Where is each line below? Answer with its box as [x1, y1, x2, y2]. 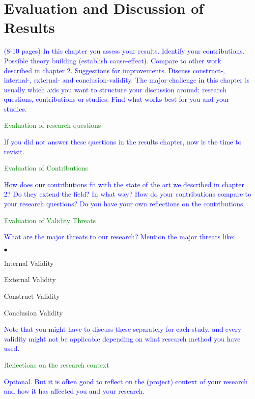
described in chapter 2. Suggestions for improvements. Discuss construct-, [4, 65, 225, 75]
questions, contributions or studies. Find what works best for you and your [4, 94, 229, 104]
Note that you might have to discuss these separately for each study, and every [4, 324, 242, 334]
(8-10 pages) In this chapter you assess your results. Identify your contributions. [4, 46, 245, 56]
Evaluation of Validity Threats [4, 215, 96, 225]
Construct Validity [4, 291, 60, 301]
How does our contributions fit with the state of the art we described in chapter [4, 179, 244, 189]
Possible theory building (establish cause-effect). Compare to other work [4, 55, 222, 65]
